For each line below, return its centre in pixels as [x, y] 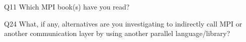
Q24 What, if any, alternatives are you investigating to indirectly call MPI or [123, 23]
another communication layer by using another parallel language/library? [117, 33]
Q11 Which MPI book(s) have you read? [67, 6]
